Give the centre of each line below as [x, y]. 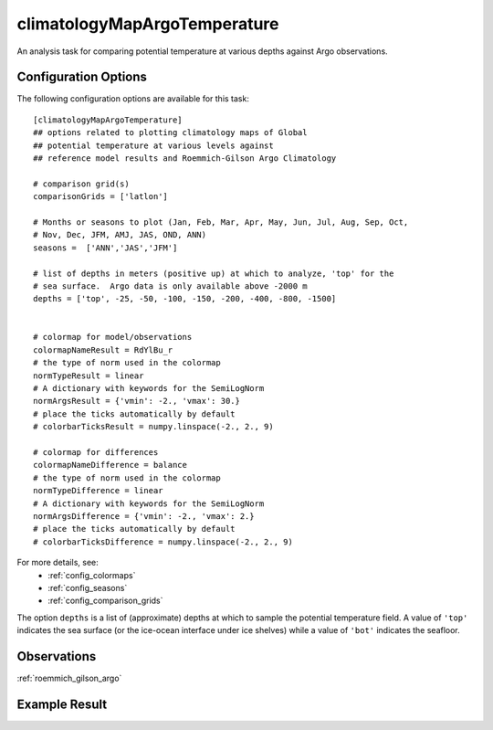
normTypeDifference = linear [98, 491]
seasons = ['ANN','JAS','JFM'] [105, 248]
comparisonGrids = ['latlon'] [101, 197]
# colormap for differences [96, 452]
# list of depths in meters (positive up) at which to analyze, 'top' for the [214, 273]
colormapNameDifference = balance [110, 465]
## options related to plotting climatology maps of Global [170, 133]
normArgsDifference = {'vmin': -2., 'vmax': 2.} [144, 516]
